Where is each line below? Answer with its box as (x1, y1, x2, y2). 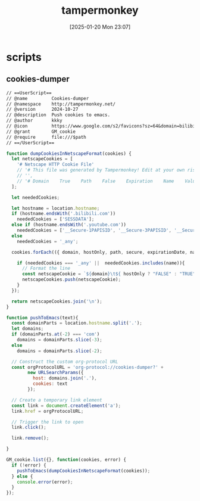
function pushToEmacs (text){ (6, 315, 79, 320)
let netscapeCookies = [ (11, 156, 73, 162)
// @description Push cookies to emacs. (6, 112, 111, 118)
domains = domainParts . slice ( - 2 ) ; (17, 348, 102, 354)
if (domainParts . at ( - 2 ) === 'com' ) (11, 331, 100, 337)
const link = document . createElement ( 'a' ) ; (11, 403, 121, 409)
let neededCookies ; (11, 194, 60, 200)
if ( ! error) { (11, 462, 46, 468)
